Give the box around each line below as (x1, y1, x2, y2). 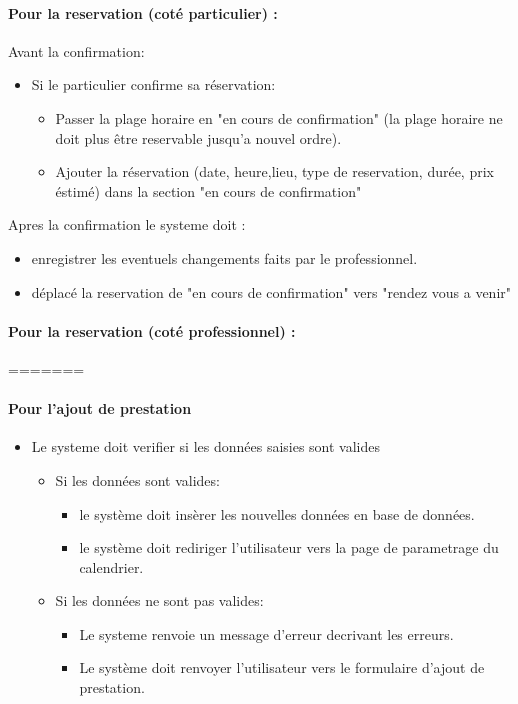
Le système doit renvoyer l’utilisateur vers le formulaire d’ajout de (79, 657, 485, 678)
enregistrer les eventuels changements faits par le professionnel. (31, 247, 418, 268)
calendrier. (79, 556, 144, 577)
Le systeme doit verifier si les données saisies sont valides (31, 436, 381, 457)
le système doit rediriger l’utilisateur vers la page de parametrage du (79, 537, 499, 558)
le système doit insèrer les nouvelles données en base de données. (79, 503, 475, 524)
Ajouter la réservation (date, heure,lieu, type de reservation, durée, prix (55, 161, 494, 182)
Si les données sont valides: (55, 469, 220, 490)
